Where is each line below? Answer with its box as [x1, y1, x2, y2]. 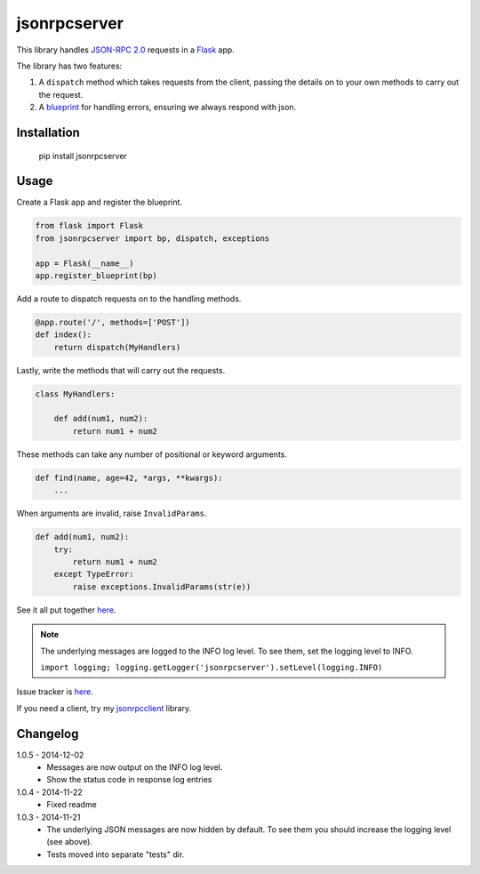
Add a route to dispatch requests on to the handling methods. [16, 293, 242, 304]
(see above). [46, 837, 93, 847]
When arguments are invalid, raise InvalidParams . [16, 508, 207, 519]
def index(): [35, 330, 92, 340]
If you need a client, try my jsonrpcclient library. [16, 702, 192, 713]
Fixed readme [46, 799, 97, 810]
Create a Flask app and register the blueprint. [16, 196, 182, 208]
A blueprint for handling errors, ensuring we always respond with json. [38, 102, 297, 113]
